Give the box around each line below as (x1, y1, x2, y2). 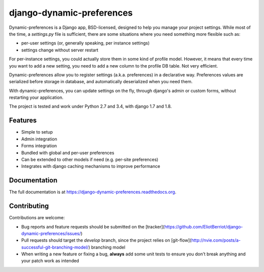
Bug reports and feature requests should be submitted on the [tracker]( (21, 224, 165, 229)
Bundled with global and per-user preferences (21, 150, 114, 156)
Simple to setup (21, 129, 53, 135)
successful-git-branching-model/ (21, 244, 89, 250)
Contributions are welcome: (9, 215, 65, 221)
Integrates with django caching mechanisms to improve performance (21, 163, 160, 169)
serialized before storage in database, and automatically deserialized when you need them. (9, 79, 193, 85)
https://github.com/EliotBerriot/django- (164, 224, 243, 229)
